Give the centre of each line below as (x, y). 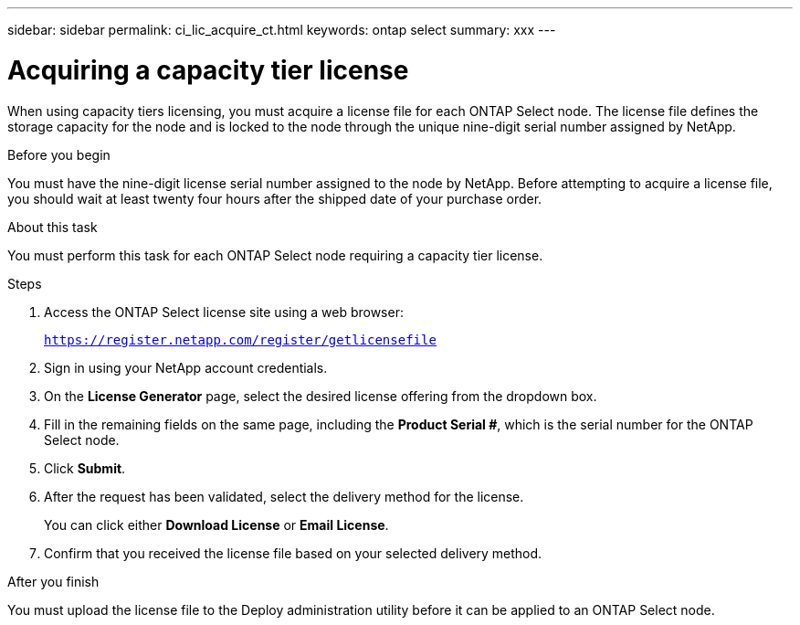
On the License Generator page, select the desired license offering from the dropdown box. (321, 396)
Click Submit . (85, 468)
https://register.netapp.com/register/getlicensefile (240, 339)
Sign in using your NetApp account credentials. (186, 367)
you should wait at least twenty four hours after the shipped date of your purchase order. (275, 198)
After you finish (53, 581)
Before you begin (59, 154)
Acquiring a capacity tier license (208, 70)
